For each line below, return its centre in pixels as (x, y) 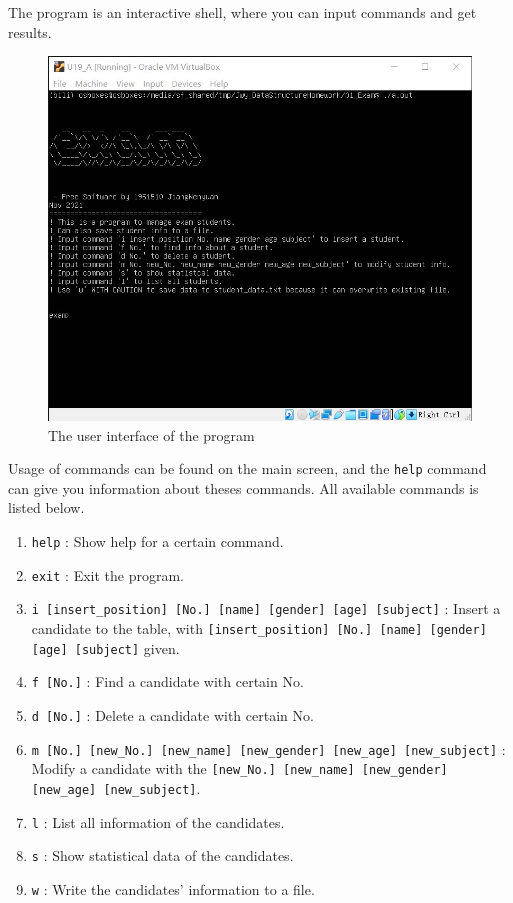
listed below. (46, 507)
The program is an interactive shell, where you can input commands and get (242, 12)
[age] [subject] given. (105, 647)
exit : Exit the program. (108, 574)
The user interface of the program (151, 434)
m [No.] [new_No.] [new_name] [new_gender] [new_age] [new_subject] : (268, 748)
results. (30, 31)
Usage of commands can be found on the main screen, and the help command (247, 468)
